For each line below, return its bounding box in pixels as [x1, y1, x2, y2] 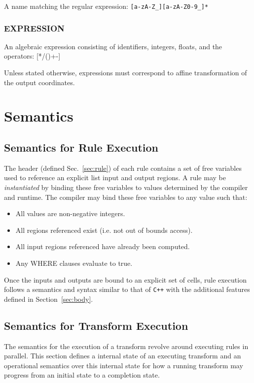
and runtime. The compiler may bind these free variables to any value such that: [4, 191, 248, 202]
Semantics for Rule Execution [4, 140, 159, 155]
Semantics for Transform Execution [4, 318, 188, 333]
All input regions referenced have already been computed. [15, 241, 190, 252]
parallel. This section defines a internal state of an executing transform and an [4, 351, 241, 361]
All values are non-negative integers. [15, 208, 125, 219]
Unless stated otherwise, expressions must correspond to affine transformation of [4, 67, 247, 78]
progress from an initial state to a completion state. [4, 370, 160, 380]
